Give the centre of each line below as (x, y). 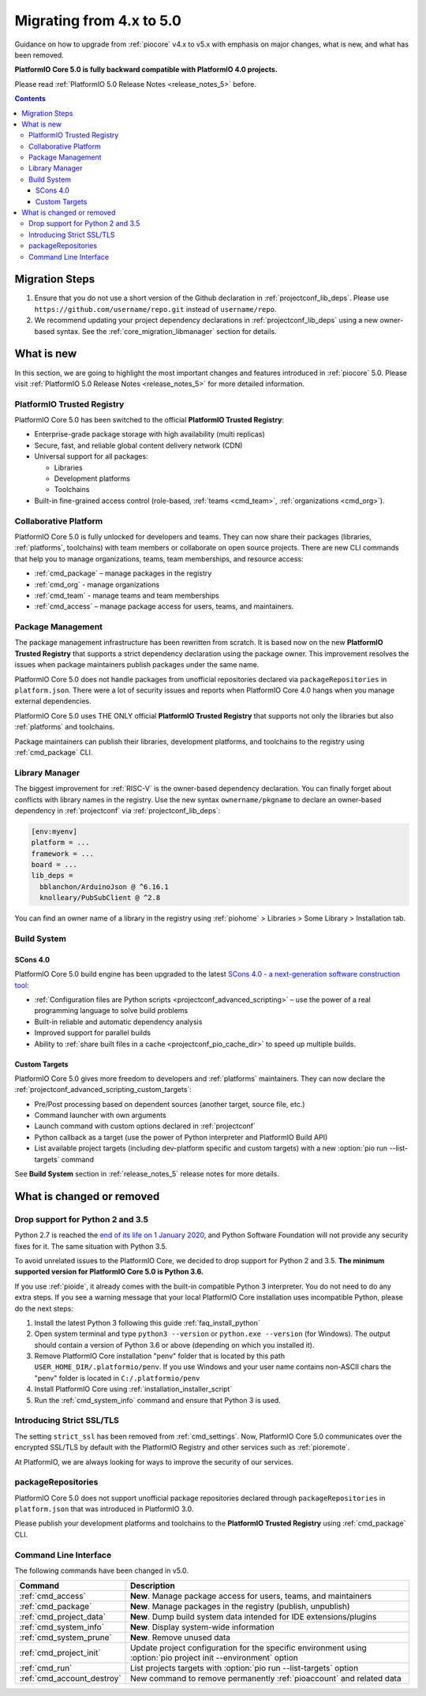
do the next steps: (44, 1308)
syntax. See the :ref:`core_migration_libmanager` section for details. (166, 331)
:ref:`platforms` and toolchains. (65, 727)
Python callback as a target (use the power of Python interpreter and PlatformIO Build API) (181, 1137)
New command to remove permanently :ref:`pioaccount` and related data (266, 1679)
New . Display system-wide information (203, 1627)
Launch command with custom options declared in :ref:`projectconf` (145, 1126)
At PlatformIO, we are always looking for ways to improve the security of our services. (154, 1461)
